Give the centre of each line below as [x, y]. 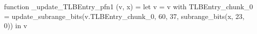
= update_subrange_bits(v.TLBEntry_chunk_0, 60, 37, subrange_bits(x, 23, [124, 16]
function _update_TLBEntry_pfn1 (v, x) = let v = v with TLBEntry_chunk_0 [128, 6]
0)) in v [16, 25]
